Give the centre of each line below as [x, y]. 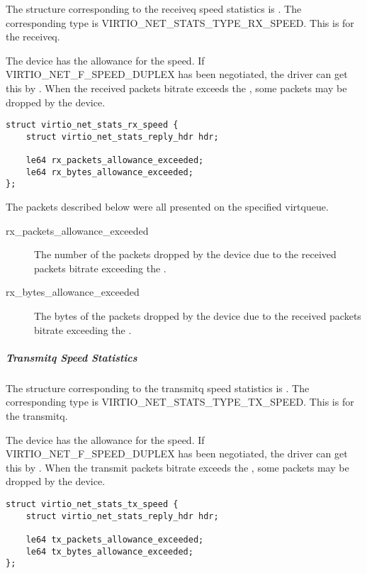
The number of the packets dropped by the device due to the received [185, 254]
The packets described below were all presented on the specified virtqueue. [167, 207]
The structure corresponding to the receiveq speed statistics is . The [154, 9]
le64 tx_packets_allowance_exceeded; [115, 539]
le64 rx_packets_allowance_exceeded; [115, 161]
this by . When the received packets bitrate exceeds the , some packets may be [176, 88]
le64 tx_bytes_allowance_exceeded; [109, 551]
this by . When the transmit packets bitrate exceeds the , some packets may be [177, 467]
